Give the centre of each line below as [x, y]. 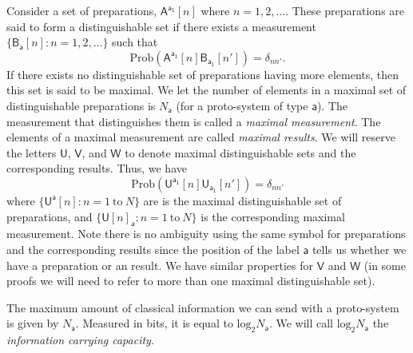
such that [135, 42]
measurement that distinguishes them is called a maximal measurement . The [194, 121]
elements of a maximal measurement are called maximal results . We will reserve [201, 137]
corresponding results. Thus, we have [97, 168]
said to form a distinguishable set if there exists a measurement [161, 26]
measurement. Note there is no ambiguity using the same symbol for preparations [206, 234]
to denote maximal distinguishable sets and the [240, 152]
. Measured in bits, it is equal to [154, 323]
